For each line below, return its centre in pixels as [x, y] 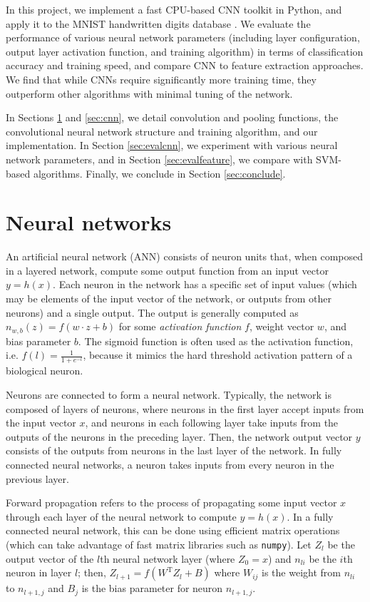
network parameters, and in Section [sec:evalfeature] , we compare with [159, 159]
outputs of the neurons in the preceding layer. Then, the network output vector [179, 436]
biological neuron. [45, 371]
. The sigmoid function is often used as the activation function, [216, 341]
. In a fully [310, 516]
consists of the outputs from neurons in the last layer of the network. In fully [174, 450]
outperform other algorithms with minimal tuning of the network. [149, 93]
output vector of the [50, 558]
